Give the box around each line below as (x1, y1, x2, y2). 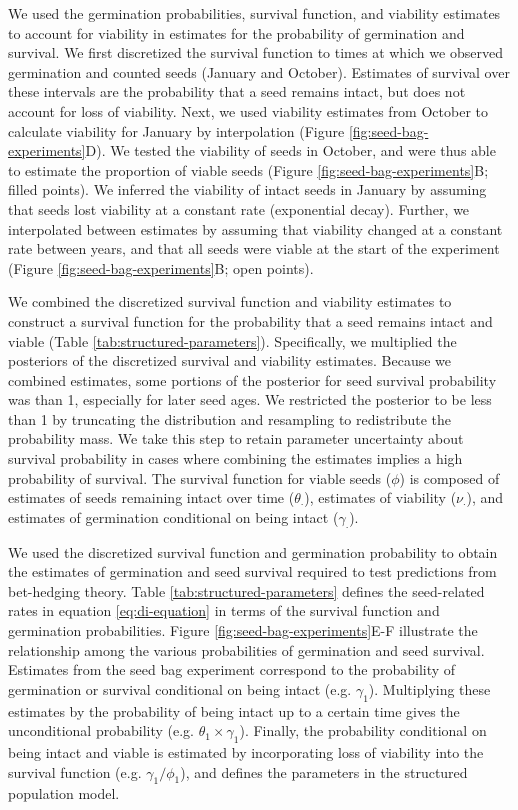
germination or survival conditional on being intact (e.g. (8, 678, 352, 699)
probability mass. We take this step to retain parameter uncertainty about (8, 428, 464, 449)
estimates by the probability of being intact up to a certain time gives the (8, 700, 460, 721)
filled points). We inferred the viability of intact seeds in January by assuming (8, 179, 487, 200)
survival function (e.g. (8, 761, 142, 782)
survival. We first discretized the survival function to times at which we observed (8, 42, 503, 63)
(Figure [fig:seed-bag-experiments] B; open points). (8, 257, 314, 278)
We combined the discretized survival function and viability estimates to (8, 291, 452, 312)
